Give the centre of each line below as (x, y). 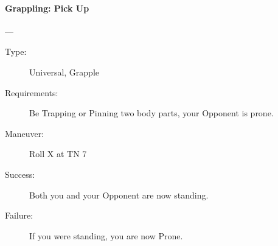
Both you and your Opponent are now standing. (119, 195)
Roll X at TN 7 (58, 154)
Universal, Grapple (64, 72)
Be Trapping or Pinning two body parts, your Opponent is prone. (151, 113)
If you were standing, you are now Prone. (106, 235)
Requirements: (32, 92)
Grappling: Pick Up (47, 8)
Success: (20, 174)
